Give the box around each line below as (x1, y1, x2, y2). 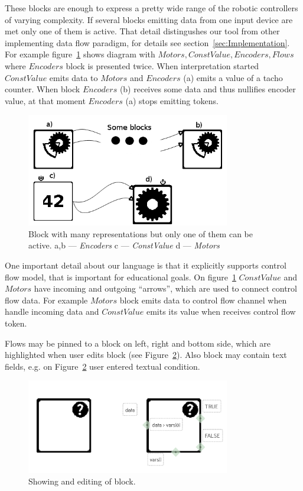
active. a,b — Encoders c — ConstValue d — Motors (28, 239, 220, 251)
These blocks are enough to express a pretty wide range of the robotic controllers (5, 2, 298, 14)
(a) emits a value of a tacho (183, 71, 283, 83)
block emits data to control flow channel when (119, 293, 287, 306)
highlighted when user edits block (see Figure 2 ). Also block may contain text (5, 348, 287, 361)
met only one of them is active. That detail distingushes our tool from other (5, 25, 280, 37)
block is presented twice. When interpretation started (66, 59, 259, 72)
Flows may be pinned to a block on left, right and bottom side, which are (5, 337, 271, 349)
